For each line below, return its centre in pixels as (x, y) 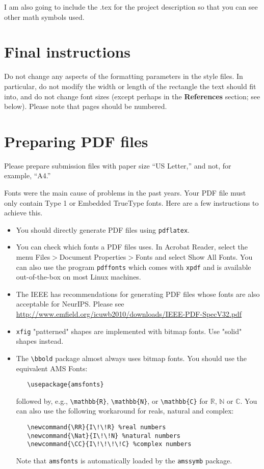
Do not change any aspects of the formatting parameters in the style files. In (124, 76)
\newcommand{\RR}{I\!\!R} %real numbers (97, 427)
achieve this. (23, 213)
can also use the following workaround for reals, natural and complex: (125, 411)
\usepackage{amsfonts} (65, 385)
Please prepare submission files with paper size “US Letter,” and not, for (118, 165)
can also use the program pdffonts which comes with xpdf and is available (134, 267)
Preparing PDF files (76, 141)
